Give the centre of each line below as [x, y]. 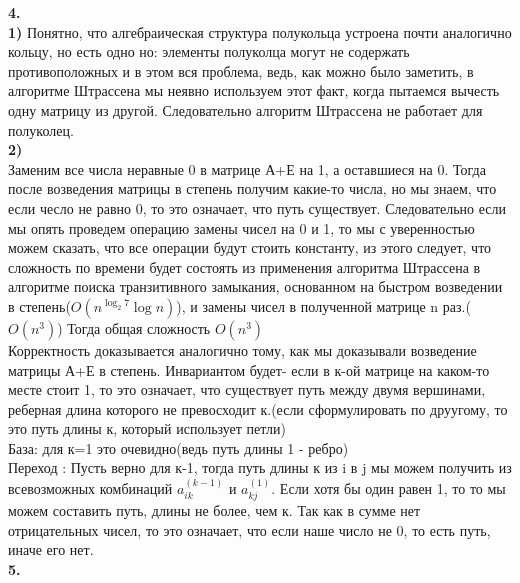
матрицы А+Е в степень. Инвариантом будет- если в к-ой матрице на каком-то [249, 369]
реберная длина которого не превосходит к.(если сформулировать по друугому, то [258, 408]
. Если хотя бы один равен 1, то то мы [388, 487]
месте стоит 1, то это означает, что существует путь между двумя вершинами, [247, 389]
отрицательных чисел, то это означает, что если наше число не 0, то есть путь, [249, 529]
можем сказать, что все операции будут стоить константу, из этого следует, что [250, 247]
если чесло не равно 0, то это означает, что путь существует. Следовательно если [257, 207]
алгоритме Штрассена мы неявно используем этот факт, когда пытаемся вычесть [254, 90]
